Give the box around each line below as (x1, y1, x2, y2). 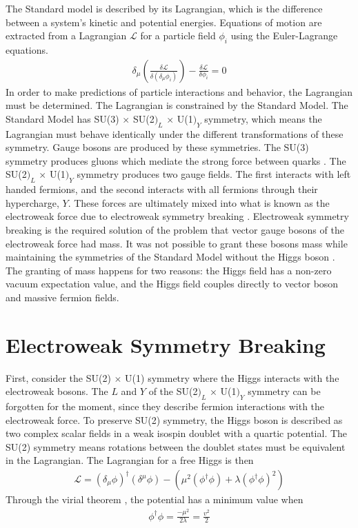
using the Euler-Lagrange (230, 28, 338, 43)
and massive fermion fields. (6, 290, 119, 304)
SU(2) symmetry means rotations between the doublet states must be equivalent (6, 439, 346, 454)
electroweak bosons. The (6, 384, 108, 398)
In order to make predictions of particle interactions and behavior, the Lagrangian (6, 84, 353, 99)
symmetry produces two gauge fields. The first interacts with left (77, 167, 351, 181)
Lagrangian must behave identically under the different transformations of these (6, 126, 344, 141)
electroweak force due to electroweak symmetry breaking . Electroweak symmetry (6, 209, 349, 223)
